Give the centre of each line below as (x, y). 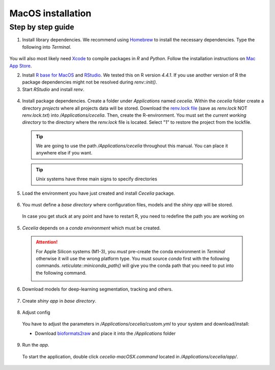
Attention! (47, 242)
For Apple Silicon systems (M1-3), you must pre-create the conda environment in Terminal (130, 251)
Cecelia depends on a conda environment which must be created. (91, 228)
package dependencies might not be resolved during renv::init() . (90, 82)
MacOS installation (50, 13)
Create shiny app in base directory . (59, 301)
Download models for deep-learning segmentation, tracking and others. (98, 289)
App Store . (21, 66)
